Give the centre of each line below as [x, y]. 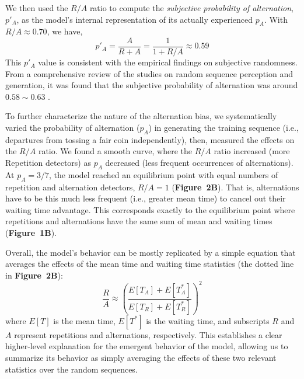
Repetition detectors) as [48, 162]
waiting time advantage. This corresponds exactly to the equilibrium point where [150, 209]
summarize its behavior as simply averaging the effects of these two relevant [141, 357]
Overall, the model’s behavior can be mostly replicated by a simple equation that [151, 252]
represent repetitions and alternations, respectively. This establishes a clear [148, 334]
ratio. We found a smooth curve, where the [115, 151]
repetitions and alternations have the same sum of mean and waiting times [139, 221]
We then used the [37, 8]
